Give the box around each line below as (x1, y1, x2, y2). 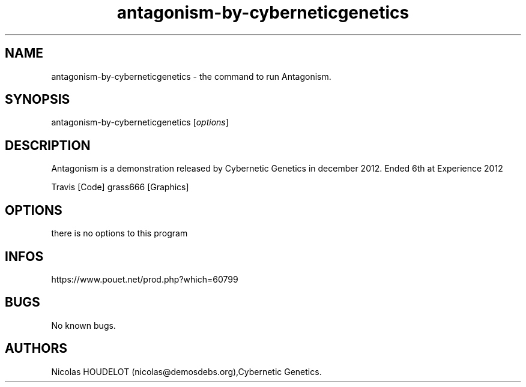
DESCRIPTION (5, 137, 91, 153)
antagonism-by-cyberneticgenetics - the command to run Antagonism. (51, 71, 331, 82)
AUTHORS (5, 341, 68, 356)
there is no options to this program (51, 228, 188, 239)
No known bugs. (51, 320, 116, 331)
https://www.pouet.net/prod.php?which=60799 (51, 274, 238, 284)
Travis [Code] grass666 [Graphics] (51, 182, 189, 193)
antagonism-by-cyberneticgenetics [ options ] (51, 117, 229, 128)
